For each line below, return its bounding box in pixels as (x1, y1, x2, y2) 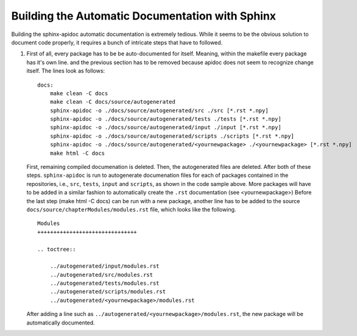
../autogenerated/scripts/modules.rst (49, 288, 166, 295)
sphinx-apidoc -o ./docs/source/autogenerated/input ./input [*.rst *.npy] (49, 124, 281, 131)
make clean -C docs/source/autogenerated (49, 98, 176, 105)
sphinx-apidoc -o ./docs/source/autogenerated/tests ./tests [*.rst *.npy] (49, 116, 281, 123)
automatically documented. (26, 319, 95, 326)
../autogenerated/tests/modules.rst (49, 280, 160, 287)
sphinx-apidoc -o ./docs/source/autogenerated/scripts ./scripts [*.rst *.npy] (49, 132, 295, 140)
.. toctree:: (37, 246, 76, 252)
